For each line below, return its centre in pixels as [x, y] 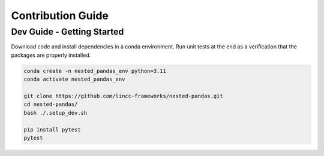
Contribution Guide [60, 16]
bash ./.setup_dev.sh [55, 113]
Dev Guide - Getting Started [67, 32]
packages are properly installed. [51, 55]
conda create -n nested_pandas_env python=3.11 [95, 71]
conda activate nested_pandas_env [74, 79]
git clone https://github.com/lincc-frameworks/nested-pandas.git [123, 96]
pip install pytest [52, 129]
